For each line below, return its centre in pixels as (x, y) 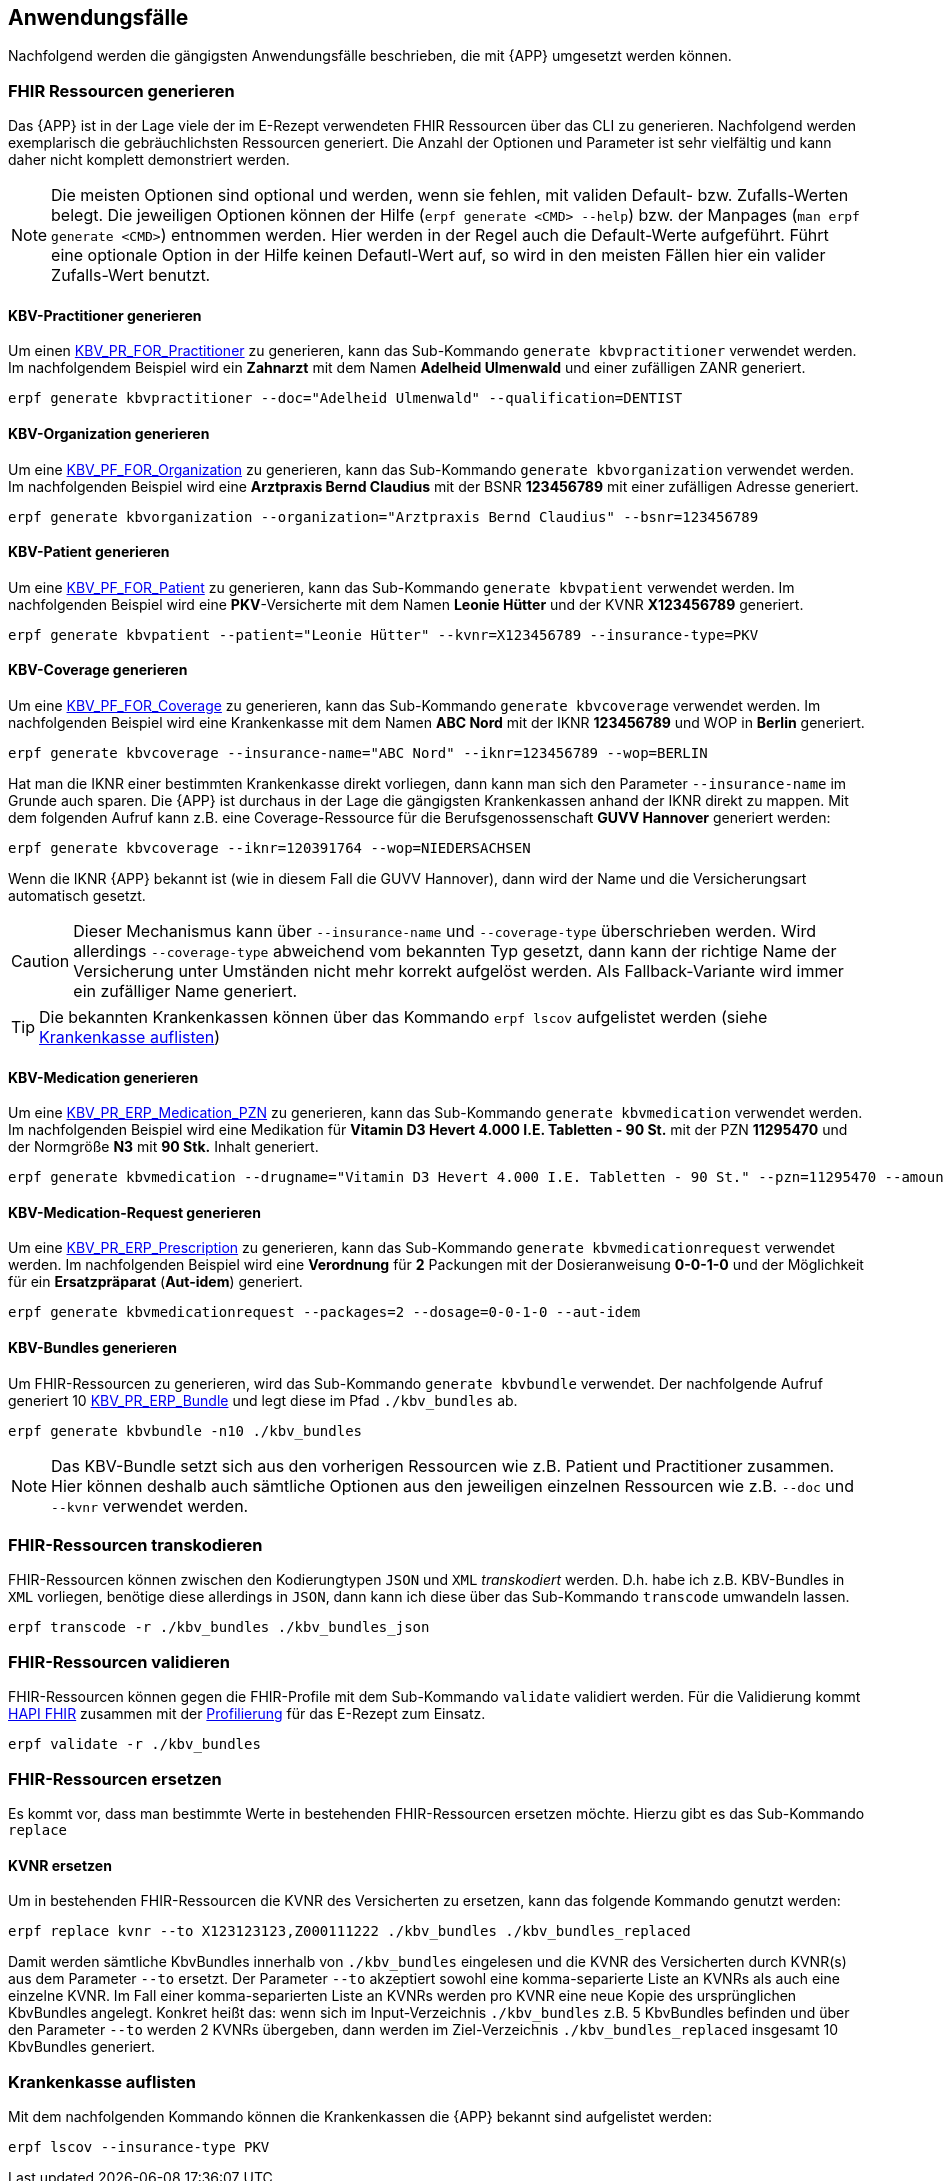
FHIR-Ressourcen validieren (119, 1661)
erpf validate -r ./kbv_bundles (134, 1744)
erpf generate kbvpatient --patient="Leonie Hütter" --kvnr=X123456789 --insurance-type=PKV (383, 634)
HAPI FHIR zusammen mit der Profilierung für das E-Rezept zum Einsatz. (247, 1714)
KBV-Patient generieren (89, 552)
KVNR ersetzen (60, 1865)
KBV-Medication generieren (103, 1077)
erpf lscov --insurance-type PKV (139, 2146)
